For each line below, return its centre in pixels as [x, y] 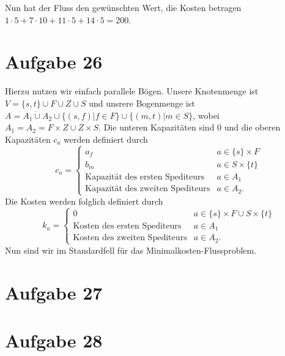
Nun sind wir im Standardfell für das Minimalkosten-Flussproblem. [131, 250]
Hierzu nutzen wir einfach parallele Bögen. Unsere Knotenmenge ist [132, 91]
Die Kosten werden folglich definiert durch [84, 201]
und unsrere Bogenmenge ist [142, 103]
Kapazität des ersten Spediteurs [145, 177]
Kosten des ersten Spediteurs [127, 226]
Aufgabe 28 [54, 340]
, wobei [206, 115]
